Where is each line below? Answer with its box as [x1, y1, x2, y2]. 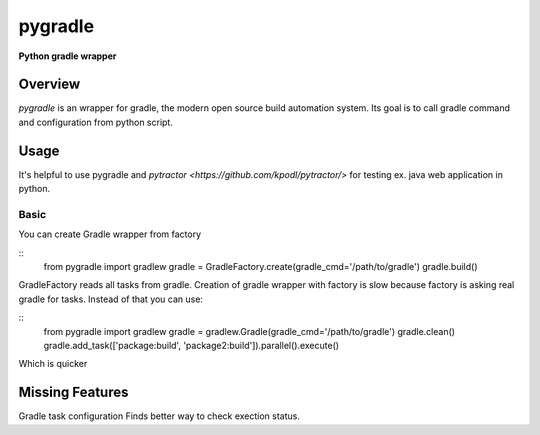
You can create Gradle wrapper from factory [18, 228, 202, 240]
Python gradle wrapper [18, 50, 117, 62]
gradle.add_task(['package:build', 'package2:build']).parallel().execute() [43, 340, 340, 352]
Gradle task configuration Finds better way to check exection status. [18, 410, 300, 422]
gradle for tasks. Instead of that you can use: [18, 293, 204, 305]
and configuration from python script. [18, 116, 174, 128]
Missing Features [18, 384, 129, 401]
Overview [18, 76, 81, 93]
